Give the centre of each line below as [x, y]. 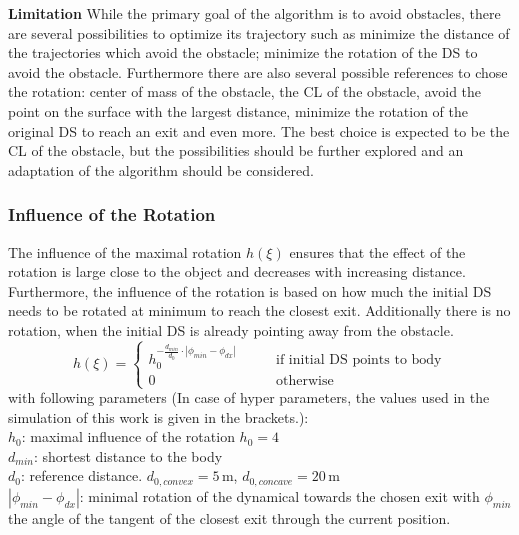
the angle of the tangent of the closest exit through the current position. [229, 517]
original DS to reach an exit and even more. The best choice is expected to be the [259, 130]
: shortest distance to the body [128, 455]
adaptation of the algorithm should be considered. [161, 169]
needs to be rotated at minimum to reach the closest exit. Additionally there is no [259, 310]
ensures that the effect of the [377, 251]
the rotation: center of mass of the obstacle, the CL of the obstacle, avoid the [245, 91]
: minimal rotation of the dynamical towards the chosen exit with [279, 495]
